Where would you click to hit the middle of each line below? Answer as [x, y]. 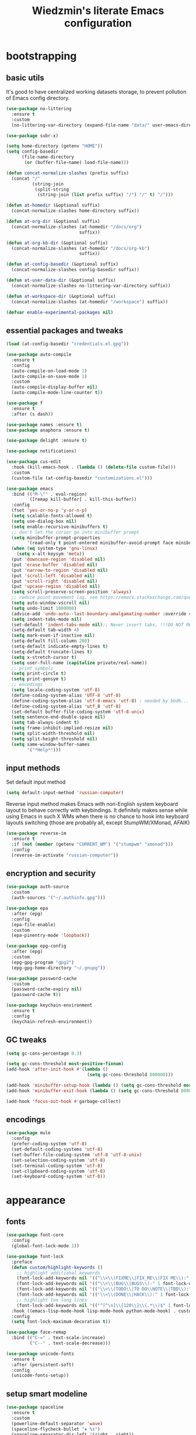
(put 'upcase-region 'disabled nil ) [56, 586]
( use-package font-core [35, 1235]
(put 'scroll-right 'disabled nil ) [55, 581]
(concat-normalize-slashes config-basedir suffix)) [76, 270]
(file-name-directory [48, 157]
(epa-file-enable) [34, 925]
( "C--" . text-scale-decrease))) [70, 1343]
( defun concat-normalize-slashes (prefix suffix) [68, 173]
